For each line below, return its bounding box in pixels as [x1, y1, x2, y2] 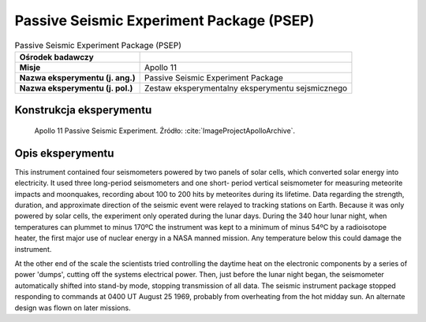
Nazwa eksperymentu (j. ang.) [19, 72, 136, 83]
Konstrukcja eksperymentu [14, 103, 152, 117]
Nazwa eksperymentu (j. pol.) [19, 83, 133, 94]
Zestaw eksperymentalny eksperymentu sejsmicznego [144, 83, 348, 94]
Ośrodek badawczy [19, 51, 94, 62]
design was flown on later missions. [14, 303, 131, 313]
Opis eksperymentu [14, 146, 114, 160]
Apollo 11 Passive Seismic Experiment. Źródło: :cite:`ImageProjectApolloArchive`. [34, 126, 296, 135]
